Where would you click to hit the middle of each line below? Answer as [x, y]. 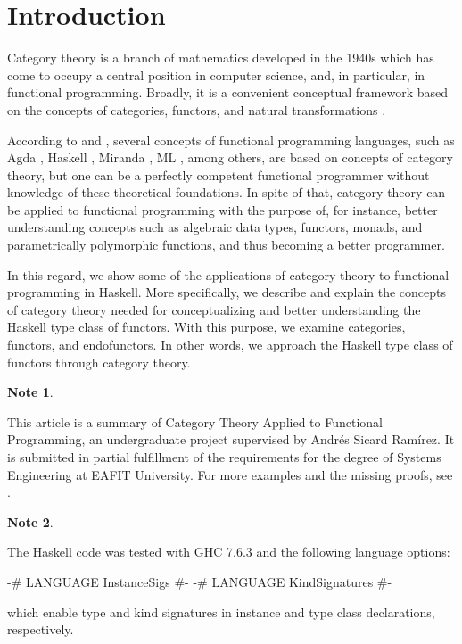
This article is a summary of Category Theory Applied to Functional [195, 421]
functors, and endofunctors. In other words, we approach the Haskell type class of [230, 345]
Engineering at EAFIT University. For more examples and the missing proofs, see [230, 474]
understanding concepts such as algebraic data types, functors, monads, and [215, 227]
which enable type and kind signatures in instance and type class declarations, [221, 611]
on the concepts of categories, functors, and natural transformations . [197, 109]
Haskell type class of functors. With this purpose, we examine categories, [206, 327]
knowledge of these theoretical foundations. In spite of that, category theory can [227, 192]
